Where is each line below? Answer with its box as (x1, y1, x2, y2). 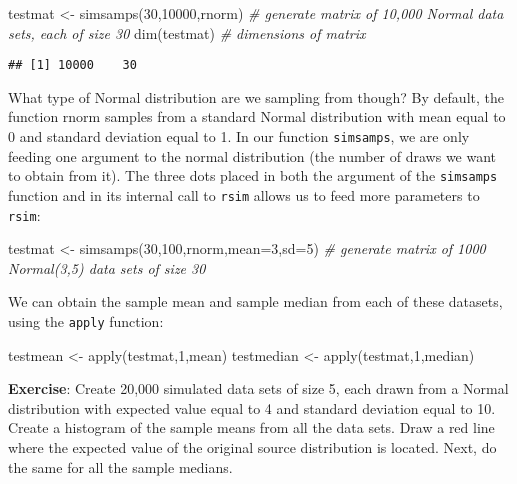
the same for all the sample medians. (8, 456, 233, 477)
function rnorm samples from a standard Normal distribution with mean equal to (8, 106, 506, 127)
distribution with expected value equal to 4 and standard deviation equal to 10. (8, 397, 496, 418)
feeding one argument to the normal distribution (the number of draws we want (8, 145, 497, 166)
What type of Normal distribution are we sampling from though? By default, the (8, 86, 504, 107)
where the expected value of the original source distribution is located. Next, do (8, 437, 497, 458)
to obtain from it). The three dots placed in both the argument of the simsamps (8, 165, 498, 186)
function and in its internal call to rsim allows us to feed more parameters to (8, 184, 480, 205)
